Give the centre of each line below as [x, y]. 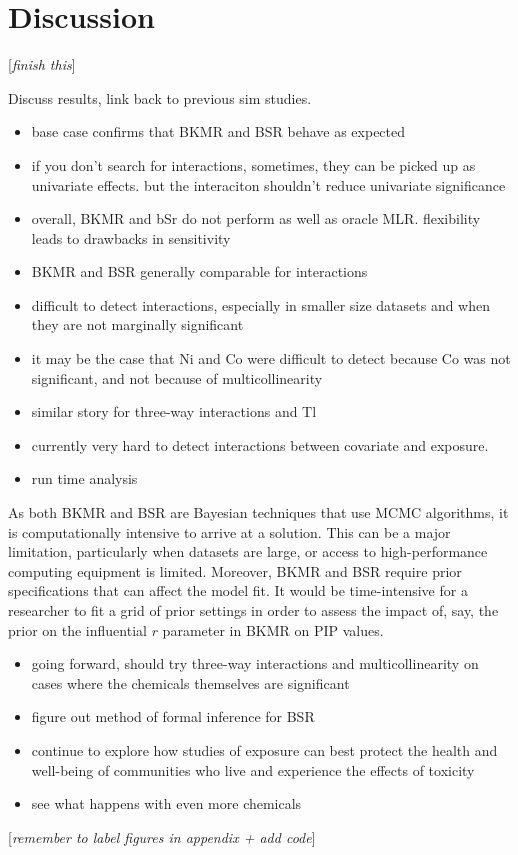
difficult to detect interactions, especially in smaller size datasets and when [261, 304]
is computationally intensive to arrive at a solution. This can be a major [229, 531]
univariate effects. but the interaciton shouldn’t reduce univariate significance [268, 184]
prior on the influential [77, 629]
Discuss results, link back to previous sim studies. [160, 97]
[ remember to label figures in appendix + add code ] [162, 836]
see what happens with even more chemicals [166, 803]
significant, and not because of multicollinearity [177, 377]
